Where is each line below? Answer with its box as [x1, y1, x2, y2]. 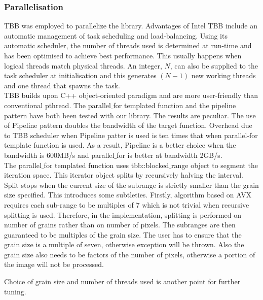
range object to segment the [171, 159, 258, 170]
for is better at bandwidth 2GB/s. [117, 149, 222, 160]
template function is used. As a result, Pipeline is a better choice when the [4, 140, 236, 150]
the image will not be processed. [4, 259, 104, 270]
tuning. [4, 286, 26, 296]
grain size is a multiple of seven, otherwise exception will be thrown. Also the [4, 239, 244, 250]
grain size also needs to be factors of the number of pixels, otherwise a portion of [4, 249, 255, 259]
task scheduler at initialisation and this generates [4, 70, 157, 81]
